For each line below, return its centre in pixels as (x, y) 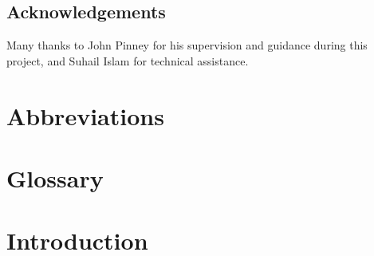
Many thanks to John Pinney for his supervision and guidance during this (187, 45)
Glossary (55, 177)
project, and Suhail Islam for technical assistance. (128, 60)
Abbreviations (85, 115)
